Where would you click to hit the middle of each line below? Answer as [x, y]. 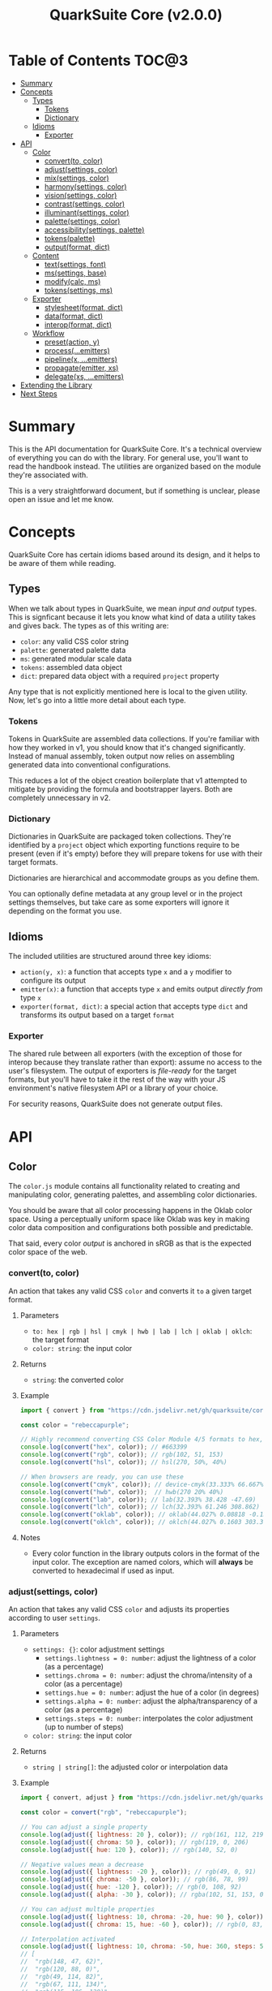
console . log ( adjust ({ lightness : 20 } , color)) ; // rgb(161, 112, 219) [143, 1834]
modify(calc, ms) [72, 281]
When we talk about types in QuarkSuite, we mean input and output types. [133, 608]
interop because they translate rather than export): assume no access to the [135, 1062]
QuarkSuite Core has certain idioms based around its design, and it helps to [134, 555]
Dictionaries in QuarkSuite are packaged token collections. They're [120, 836]
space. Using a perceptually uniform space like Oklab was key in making [129, 1219]
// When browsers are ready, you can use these [102, 1477]
